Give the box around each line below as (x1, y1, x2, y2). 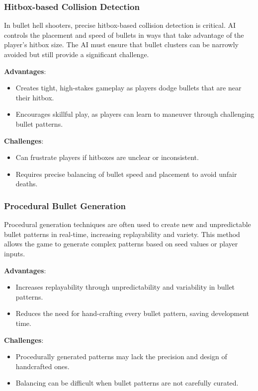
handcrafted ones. (15, 361, 70, 371)
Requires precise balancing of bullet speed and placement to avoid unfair (15, 168, 237, 179)
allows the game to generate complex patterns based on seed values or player (4, 238, 238, 249)
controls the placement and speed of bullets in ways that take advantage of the (4, 29, 244, 40)
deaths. (15, 178, 38, 189)
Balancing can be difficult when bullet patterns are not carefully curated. (15, 378, 239, 388)
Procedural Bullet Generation (4, 199, 126, 212)
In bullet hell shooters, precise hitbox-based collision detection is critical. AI (4, 20, 236, 30)
